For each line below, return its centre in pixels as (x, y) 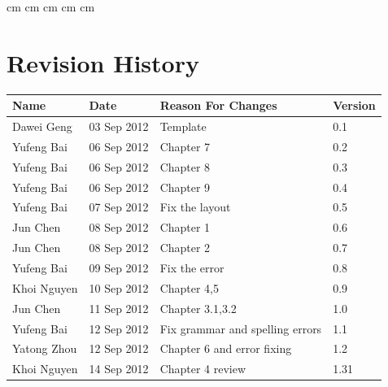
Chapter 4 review (203, 369)
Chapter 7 (185, 146)
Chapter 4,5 (190, 287)
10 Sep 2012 (119, 287)
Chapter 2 (185, 248)
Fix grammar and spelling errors (241, 328)
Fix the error (192, 267)
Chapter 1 (185, 227)
